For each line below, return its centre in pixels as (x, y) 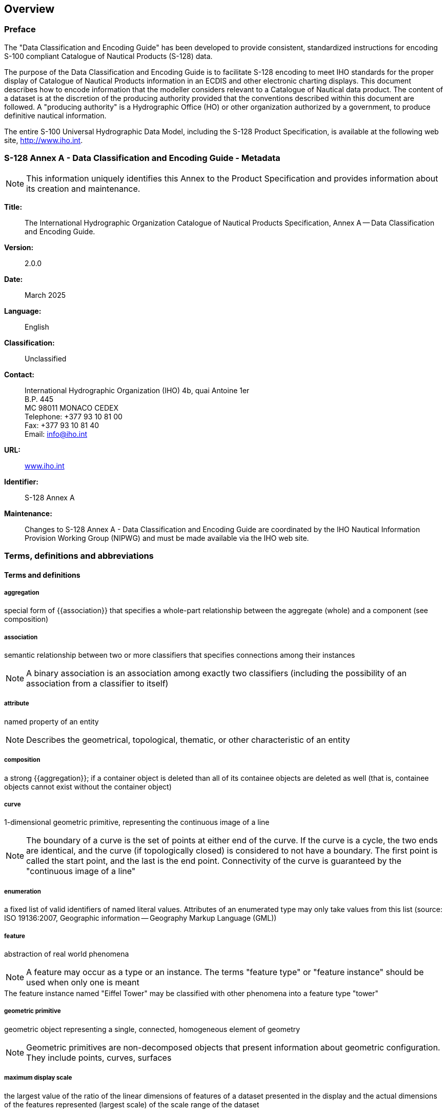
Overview (29, 9)
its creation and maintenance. (83, 188)
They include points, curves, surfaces (99, 1057)
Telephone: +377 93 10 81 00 (74, 416)
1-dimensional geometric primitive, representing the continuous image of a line (137, 822)
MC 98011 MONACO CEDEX (72, 408)
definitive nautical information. (55, 115)
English (37, 327)
